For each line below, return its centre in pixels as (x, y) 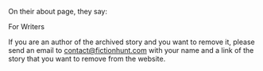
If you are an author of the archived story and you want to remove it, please (132, 42)
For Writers (27, 26)
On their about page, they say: (58, 11)
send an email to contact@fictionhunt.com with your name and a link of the (131, 50)
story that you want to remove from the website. (87, 59)
